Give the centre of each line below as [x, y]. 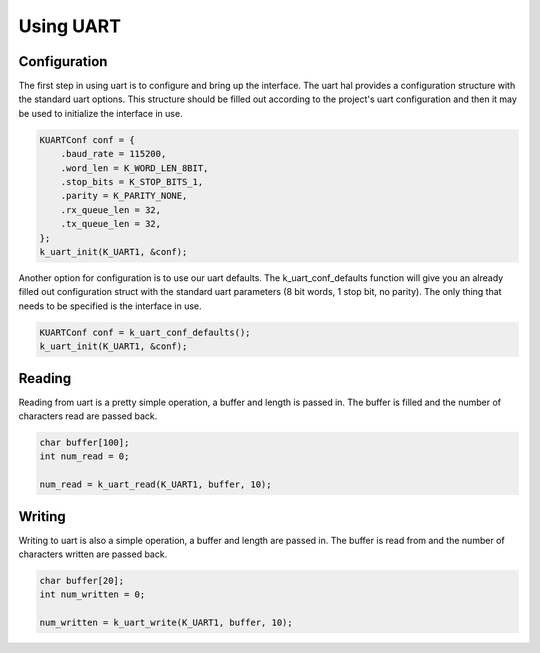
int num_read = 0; [84, 456]
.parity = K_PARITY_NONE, [124, 196]
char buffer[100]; [84, 442]
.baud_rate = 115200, [113, 154]
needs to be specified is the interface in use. [110, 306]
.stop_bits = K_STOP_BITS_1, [132, 181]
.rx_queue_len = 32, [111, 209]
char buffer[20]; [82, 581]
